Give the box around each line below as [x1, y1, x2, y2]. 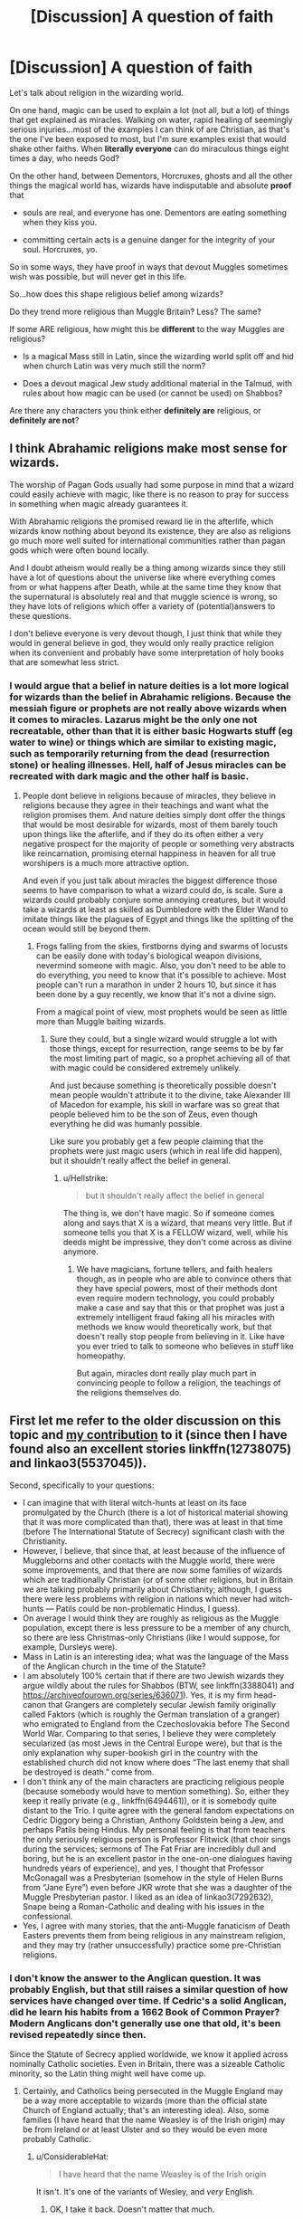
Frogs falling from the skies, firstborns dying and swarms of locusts [35, 941, 289, 952]
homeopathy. [76, 1350, 126, 1361]
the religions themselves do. [76, 1387, 183, 1398]
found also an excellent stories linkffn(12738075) [9, 1442, 292, 1457]
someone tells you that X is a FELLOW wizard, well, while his [62, 1227, 289, 1238]
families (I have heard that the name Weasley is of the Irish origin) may [22, 2115, 285, 2126]
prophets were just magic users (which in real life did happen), [49, 1146, 283, 1157]
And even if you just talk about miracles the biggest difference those [22, 875, 278, 886]
